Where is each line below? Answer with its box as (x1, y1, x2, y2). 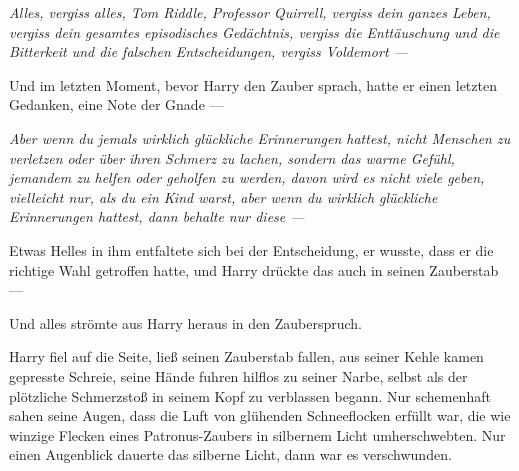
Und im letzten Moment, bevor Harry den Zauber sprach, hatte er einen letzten (9, 74, 497, 95)
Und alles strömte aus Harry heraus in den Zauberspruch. (9, 312, 362, 333)
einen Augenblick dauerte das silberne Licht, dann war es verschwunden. (9, 444, 452, 465)
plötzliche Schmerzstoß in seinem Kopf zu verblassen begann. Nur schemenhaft (9, 385, 491, 406)
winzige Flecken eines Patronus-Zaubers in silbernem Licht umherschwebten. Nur (9, 424, 506, 445)
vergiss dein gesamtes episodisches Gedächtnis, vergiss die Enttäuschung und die (9, 21, 500, 42)
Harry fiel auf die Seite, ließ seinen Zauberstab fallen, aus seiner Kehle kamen (9, 346, 484, 367)
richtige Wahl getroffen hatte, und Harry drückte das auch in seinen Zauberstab (9, 259, 499, 280)
